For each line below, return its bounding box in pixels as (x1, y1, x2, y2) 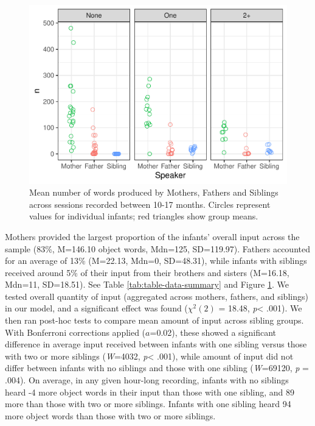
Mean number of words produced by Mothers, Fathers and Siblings (29, 186, 279, 199)
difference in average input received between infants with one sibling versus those (5, 338, 307, 350)
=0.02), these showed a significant (150, 325, 276, 338)
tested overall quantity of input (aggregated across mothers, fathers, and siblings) (5, 289, 308, 302)
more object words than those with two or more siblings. (5, 409, 216, 422)
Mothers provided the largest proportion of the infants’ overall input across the (5, 230, 300, 243)
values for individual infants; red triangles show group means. (29, 210, 258, 222)
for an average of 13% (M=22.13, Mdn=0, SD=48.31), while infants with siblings (5, 254, 307, 267)
